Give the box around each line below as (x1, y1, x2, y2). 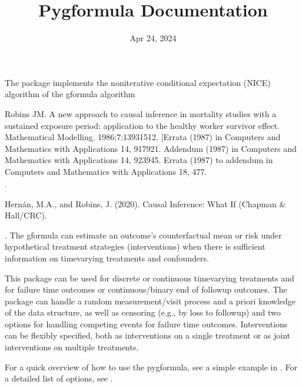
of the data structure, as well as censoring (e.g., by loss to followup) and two (5, 306, 281, 319)
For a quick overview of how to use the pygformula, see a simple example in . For (5, 360, 297, 373)
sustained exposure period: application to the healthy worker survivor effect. (5, 119, 280, 131)
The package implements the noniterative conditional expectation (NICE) (5, 76, 271, 88)
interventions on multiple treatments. (5, 341, 139, 353)
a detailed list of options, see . (5, 372, 113, 384)
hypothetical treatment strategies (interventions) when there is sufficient (5, 240, 266, 253)
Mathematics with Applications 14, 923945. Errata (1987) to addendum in (5, 154, 273, 166)
